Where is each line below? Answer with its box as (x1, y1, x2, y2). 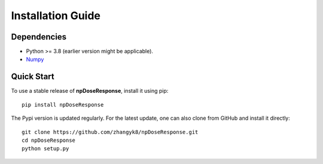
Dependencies (11, 32, 67, 42)
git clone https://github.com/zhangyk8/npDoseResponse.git (22, 129, 199, 135)
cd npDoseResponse (22, 136, 76, 144)
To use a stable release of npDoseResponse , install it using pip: (11, 87, 169, 95)
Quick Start (11, 72, 54, 82)
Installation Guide (11, 9, 101, 22)
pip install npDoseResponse (22, 101, 104, 108)
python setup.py (22, 145, 69, 152)
